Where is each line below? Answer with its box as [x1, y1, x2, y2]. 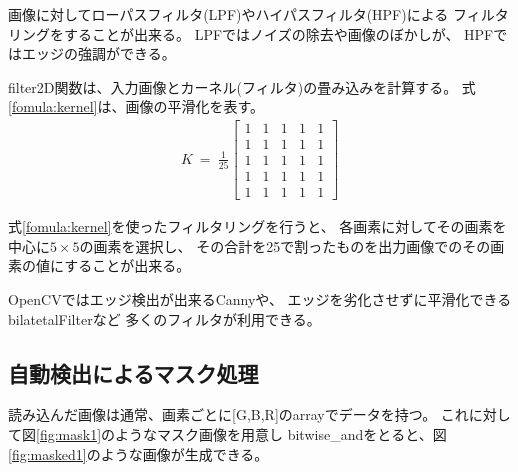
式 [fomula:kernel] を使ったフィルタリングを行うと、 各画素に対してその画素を [8, 216, 507, 237]
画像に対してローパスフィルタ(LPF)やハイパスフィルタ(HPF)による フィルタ [8, 4, 509, 24]
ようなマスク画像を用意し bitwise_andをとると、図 [115, 423, 447, 444]
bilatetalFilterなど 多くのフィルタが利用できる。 [8, 308, 321, 329]
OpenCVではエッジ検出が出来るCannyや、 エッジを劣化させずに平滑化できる [8, 288, 512, 309]
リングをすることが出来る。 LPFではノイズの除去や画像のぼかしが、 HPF [8, 23, 494, 44]
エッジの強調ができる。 [21, 43, 176, 64]
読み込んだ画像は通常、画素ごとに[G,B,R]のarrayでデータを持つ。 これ [8, 404, 469, 425]
